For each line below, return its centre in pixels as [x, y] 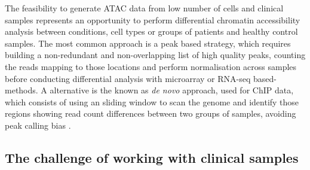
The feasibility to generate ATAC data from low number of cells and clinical [144, 8]
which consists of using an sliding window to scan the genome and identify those [152, 101]
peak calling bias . [38, 125]
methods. [22, 90]
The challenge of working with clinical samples [152, 157]
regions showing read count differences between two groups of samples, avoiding [151, 113]
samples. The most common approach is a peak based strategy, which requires [148, 43]
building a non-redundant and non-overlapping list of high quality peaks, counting [155, 55]
